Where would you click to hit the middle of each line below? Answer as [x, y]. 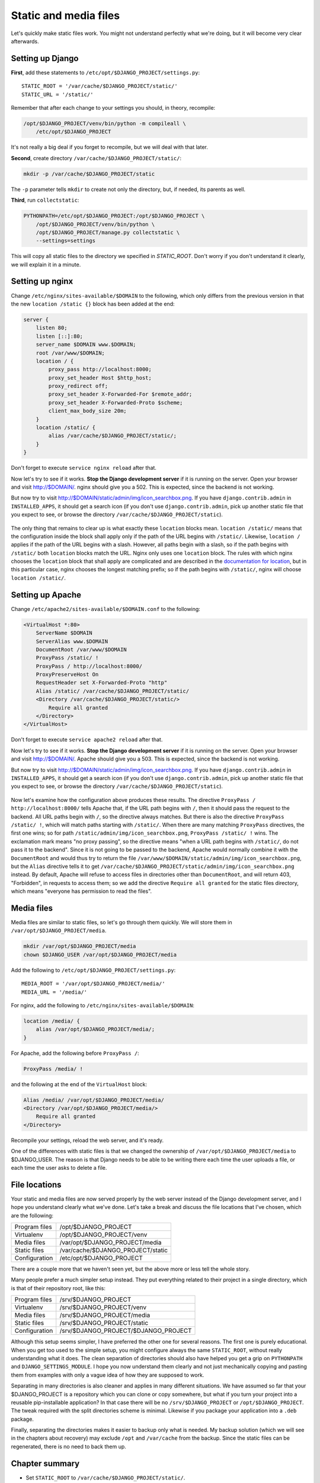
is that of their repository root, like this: [58, 1288]
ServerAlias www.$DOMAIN [72, 641]
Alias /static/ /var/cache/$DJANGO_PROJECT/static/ [113, 691]
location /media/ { [52, 1021]
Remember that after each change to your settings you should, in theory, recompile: [113, 108]
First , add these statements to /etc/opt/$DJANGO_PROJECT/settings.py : [105, 72]
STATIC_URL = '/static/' [57, 94]
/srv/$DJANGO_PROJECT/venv [103, 1307]
